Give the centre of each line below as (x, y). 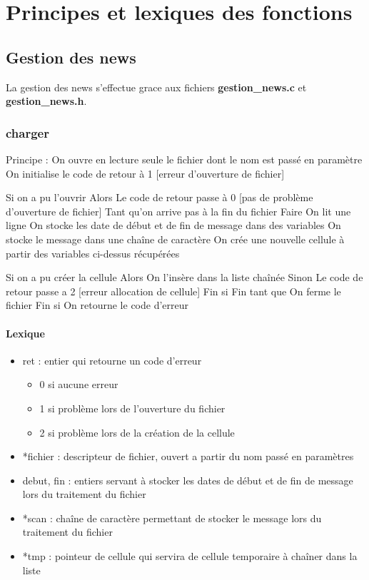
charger (27, 132)
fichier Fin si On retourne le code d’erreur (97, 305)
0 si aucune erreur (79, 384)
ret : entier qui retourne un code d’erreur (112, 360)
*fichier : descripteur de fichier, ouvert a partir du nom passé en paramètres (188, 456)
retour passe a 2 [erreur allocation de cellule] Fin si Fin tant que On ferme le (173, 291)
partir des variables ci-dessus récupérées (93, 253)
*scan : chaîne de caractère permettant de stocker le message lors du (172, 518)
